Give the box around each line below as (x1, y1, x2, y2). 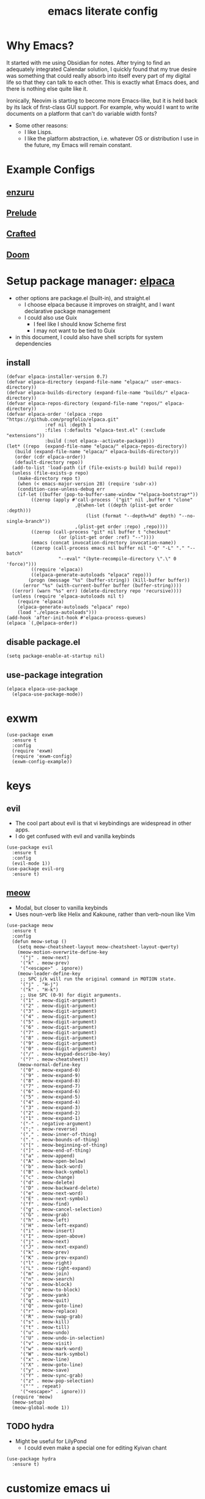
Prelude (6, 208, 37, 218)
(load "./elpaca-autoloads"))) (17, 609, 97, 616)
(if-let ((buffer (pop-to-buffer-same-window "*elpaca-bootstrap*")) (17, 492, 199, 498)
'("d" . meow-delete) (20, 1179, 75, 1185)
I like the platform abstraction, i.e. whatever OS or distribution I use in (24, 135, 199, 142)
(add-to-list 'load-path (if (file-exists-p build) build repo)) (12, 465, 182, 471)
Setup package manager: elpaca (6, 274, 175, 288)
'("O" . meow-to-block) (20, 1287, 81, 1293)
